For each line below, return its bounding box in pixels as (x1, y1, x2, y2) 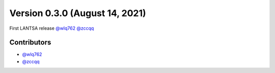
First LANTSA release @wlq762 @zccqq (9, 25, 94, 31)
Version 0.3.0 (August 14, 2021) (9, 8, 146, 19)
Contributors (9, 38, 51, 47)
